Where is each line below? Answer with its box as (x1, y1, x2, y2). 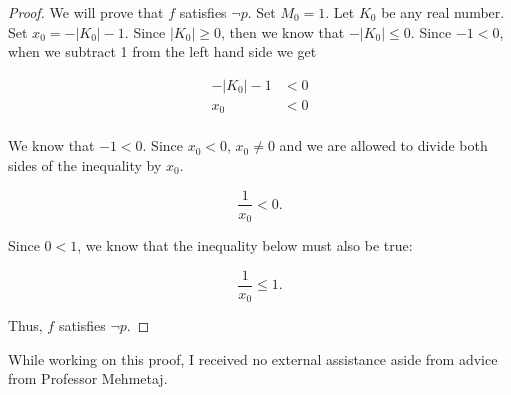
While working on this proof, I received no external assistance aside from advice (8, 348, 498, 369)
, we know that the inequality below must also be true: (77, 235, 413, 256)
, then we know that (220, 21, 345, 42)
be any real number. (381, 2, 505, 22)
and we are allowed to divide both (279, 135, 488, 156)
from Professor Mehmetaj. (8, 368, 168, 389)
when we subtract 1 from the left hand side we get (8, 41, 317, 62)
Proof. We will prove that (8, 2, 164, 22)
